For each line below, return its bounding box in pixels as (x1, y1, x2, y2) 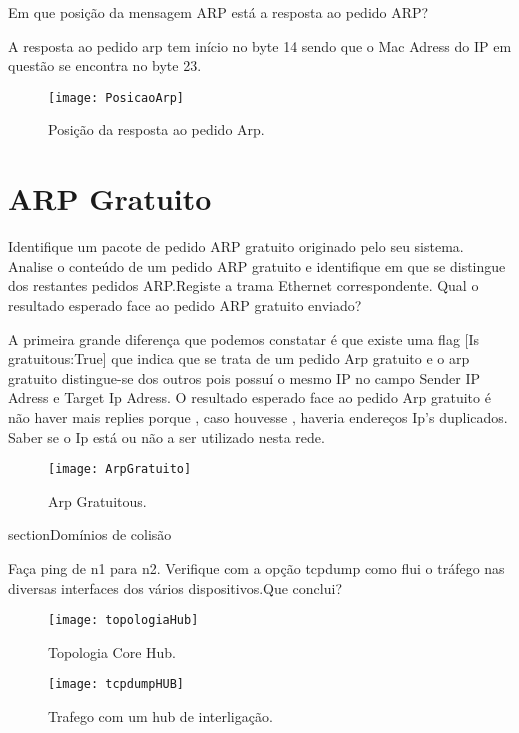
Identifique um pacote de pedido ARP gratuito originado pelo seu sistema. (8, 236, 464, 257)
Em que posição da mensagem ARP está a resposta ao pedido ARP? (8, 2, 429, 22)
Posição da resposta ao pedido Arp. (48, 119, 265, 140)
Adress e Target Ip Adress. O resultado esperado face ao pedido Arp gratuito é (8, 387, 491, 408)
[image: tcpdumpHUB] (48, 677, 185, 692)
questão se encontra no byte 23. (8, 55, 202, 76)
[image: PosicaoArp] (48, 90, 185, 105)
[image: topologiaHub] (48, 613, 199, 628)
